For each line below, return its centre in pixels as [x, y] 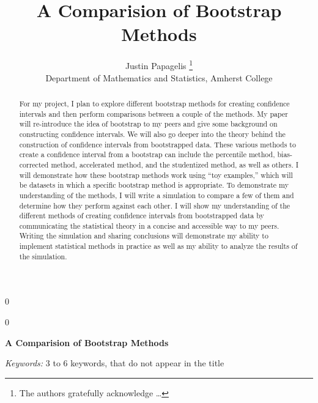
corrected [34, 164]
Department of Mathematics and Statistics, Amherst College [159, 77]
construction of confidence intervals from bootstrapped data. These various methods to [157, 144]
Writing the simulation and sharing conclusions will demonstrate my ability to [144, 236]
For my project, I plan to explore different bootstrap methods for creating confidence [154, 103]
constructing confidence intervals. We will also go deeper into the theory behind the [152, 134]
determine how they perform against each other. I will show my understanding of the [155, 205]
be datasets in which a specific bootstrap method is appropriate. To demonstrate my [154, 185]
